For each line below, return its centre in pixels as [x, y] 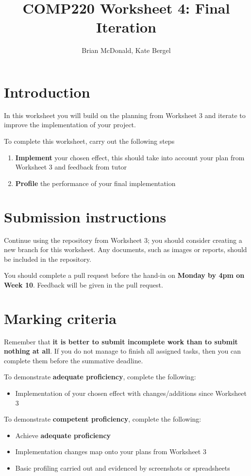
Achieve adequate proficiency [63, 435]
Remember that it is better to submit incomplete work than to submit [121, 341]
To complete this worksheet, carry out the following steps [89, 141]
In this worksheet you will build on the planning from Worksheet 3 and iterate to [125, 115]
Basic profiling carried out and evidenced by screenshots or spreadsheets [123, 467]
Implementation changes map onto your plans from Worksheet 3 [111, 451]
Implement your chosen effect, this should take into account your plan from [130, 157]
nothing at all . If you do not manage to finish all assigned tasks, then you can [123, 351]
